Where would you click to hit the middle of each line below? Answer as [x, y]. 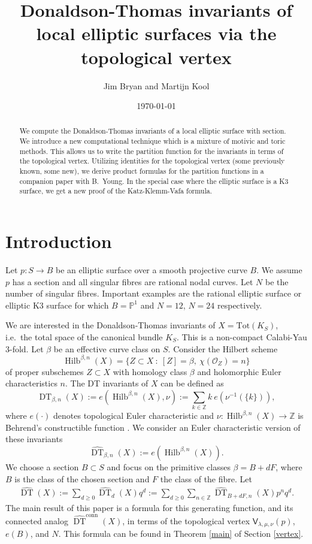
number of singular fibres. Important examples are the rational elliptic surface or [154, 293]
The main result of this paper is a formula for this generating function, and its [149, 508]
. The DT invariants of [107, 383]
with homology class [150, 371]
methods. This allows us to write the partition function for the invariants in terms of [152, 151]
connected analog [37, 520]
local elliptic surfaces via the [156, 33]
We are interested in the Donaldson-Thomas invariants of [110, 325]
